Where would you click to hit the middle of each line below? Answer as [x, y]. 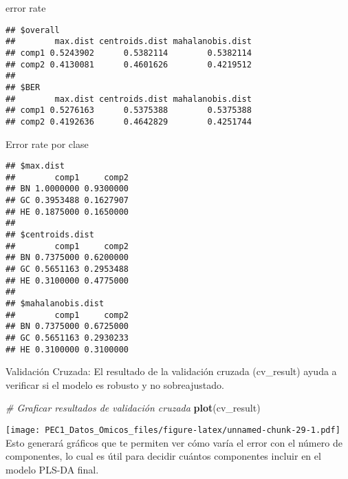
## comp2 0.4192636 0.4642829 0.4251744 [129, 121]
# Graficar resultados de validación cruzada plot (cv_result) [133, 408]
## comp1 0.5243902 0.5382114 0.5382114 [129, 53]
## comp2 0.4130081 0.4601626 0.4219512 [129, 64]
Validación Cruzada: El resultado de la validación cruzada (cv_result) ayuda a [171, 371]
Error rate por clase [47, 143]
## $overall [33, 30]
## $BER [23, 87]
